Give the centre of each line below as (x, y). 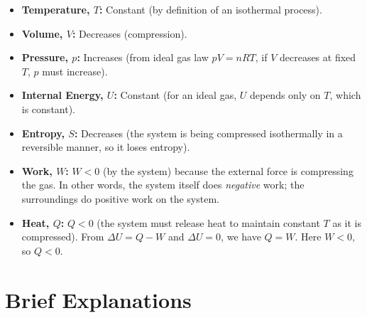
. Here (308, 237)
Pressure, (45, 57)
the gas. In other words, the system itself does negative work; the (163, 185)
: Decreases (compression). (130, 33)
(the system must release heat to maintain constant (208, 222)
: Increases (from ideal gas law (143, 57)
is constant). (49, 108)
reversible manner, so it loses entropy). (106, 147)
